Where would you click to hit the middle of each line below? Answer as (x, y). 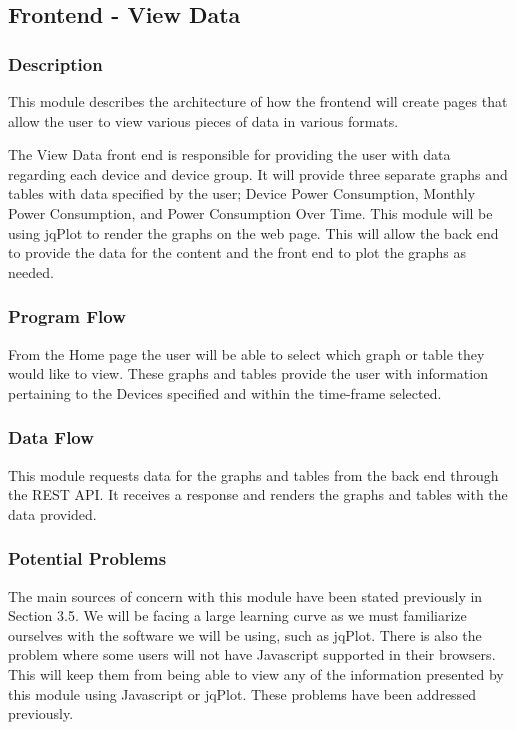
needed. (31, 271)
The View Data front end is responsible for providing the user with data (229, 154)
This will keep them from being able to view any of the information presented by (256, 673)
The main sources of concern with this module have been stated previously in (245, 595)
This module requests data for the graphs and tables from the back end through (253, 474)
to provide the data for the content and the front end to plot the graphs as (237, 252)
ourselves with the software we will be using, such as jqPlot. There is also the (245, 634)
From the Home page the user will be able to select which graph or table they (246, 353)
